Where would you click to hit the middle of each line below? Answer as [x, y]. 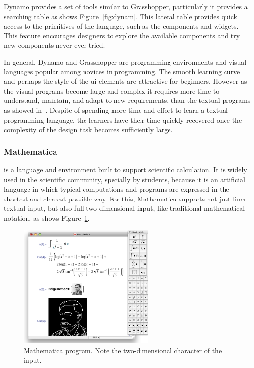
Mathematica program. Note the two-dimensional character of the [123, 350]
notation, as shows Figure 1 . [47, 217]
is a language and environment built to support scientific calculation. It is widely [126, 169]
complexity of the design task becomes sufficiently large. [88, 129]
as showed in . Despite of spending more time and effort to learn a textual [116, 110]
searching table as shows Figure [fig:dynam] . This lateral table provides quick [121, 16]
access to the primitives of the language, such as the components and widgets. [121, 26]
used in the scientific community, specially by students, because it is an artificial [125, 179]
